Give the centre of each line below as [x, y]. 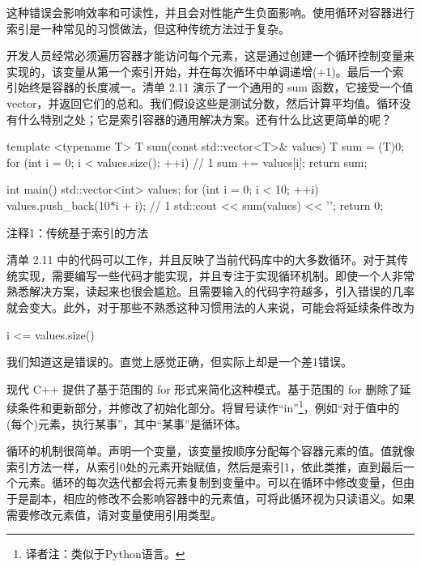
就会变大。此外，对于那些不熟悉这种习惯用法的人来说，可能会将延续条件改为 [210, 307]
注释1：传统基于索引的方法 [77, 232]
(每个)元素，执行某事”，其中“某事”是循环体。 [127, 423]
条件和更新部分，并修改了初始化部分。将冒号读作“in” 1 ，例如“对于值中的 [208, 406]
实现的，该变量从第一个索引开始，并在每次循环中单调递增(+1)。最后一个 [200, 71]
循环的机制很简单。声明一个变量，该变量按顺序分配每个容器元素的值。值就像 [210, 451]
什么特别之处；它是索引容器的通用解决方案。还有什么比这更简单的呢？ [204, 119]
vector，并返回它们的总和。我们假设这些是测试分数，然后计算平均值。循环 [203, 102]
